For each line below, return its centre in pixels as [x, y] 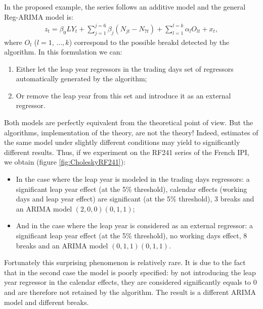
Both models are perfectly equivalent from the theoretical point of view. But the [129, 122]
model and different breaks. [47, 302]
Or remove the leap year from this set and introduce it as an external [123, 95]
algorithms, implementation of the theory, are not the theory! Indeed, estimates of [131, 132]
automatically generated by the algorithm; [81, 79]
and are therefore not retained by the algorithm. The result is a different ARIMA [130, 292]
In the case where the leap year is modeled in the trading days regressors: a [133, 179]
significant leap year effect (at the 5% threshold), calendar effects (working [131, 189]
